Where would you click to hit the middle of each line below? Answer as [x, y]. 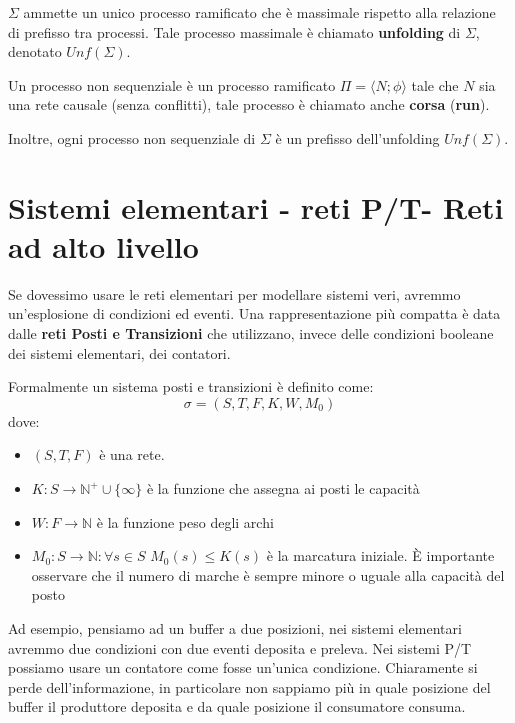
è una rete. [132, 454]
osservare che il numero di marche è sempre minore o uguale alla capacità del [268, 574]
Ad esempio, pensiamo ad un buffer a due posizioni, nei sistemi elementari [235, 628]
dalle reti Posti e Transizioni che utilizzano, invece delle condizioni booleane [251, 333]
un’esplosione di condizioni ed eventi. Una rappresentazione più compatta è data [254, 313]
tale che [435, 84]
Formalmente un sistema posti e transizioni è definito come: [191, 386]
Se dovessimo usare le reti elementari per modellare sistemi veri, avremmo [234, 293]
